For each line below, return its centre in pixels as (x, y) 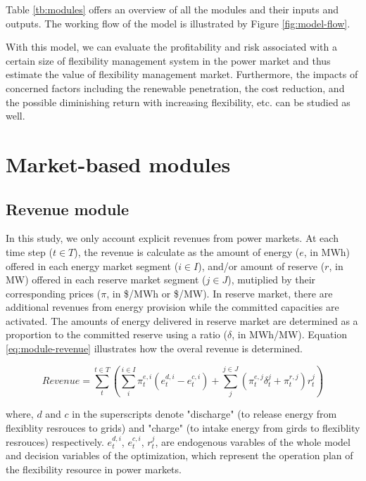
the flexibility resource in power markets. (94, 469)
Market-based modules (118, 163)
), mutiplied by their (272, 280)
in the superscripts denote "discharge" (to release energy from (204, 414)
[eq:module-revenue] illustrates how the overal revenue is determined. (154, 348)
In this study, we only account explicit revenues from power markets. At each (172, 238)
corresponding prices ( (53, 293)
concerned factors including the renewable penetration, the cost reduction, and (175, 88)
